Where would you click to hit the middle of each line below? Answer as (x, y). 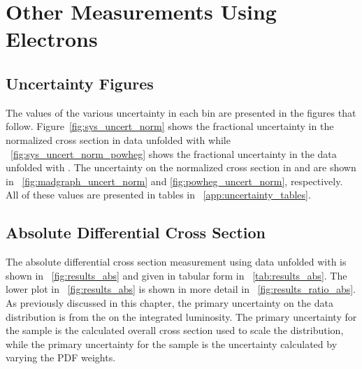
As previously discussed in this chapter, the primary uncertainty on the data (169, 302)
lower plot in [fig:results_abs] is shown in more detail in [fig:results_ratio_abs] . (181, 289)
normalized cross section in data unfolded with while (118, 139)
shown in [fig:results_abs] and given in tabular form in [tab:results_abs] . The (176, 275)
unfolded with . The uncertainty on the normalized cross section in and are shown (181, 167)
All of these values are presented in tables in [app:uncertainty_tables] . (158, 195)
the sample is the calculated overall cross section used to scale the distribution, (175, 330)
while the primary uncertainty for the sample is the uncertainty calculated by (172, 343)
